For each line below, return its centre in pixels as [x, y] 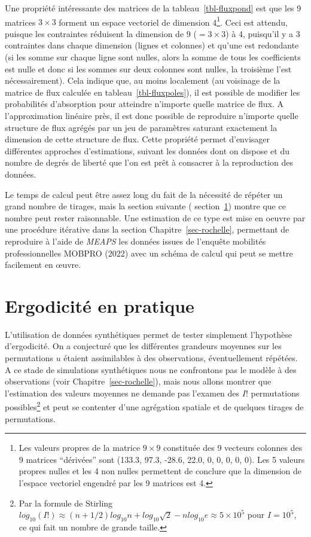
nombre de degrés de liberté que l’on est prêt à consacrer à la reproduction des [149, 162]
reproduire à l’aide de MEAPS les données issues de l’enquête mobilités [135, 241]
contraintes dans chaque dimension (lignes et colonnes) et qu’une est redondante [152, 45]
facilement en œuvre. [43, 265]
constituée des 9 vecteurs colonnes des [233, 448]
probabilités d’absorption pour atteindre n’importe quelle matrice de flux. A [144, 104]
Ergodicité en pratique [100, 305]
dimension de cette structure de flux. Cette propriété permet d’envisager [138, 139]
